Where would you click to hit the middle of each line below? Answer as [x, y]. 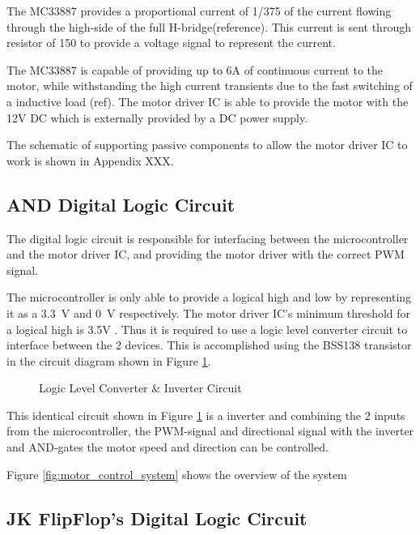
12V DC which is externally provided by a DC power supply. [157, 117]
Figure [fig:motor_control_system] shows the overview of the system [177, 474]
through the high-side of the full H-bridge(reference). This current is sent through [209, 26]
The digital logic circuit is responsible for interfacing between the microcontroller [208, 238]
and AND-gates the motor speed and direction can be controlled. [168, 447]
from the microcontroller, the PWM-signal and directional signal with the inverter [210, 431]
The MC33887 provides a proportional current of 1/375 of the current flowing [199, 11]
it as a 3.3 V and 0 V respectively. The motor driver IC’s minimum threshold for [209, 312]
